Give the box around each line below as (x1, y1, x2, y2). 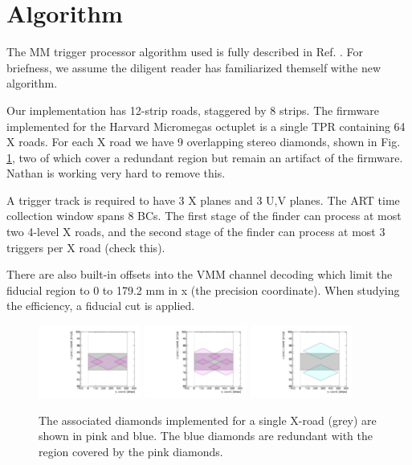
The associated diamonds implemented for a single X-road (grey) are (39, 411, 377, 428)
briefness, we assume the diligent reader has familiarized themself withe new (6, 59, 381, 75)
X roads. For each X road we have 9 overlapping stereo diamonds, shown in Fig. (6, 133, 401, 150)
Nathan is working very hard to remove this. (6, 165, 226, 182)
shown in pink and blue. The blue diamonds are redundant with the (39, 427, 373, 444)
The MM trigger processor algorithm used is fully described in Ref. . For (6, 43, 364, 60)
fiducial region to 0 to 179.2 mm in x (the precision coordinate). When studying (6, 281, 400, 298)
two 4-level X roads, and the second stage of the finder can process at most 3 (6, 223, 385, 240)
